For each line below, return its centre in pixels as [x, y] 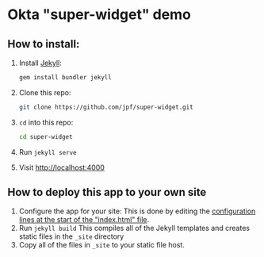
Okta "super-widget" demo [99, 15]
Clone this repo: [45, 92]
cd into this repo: [46, 122]
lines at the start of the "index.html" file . [84, 220]
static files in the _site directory [71, 236]
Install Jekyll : [40, 63]
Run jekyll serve [48, 152]
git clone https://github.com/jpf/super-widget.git [106, 107]
